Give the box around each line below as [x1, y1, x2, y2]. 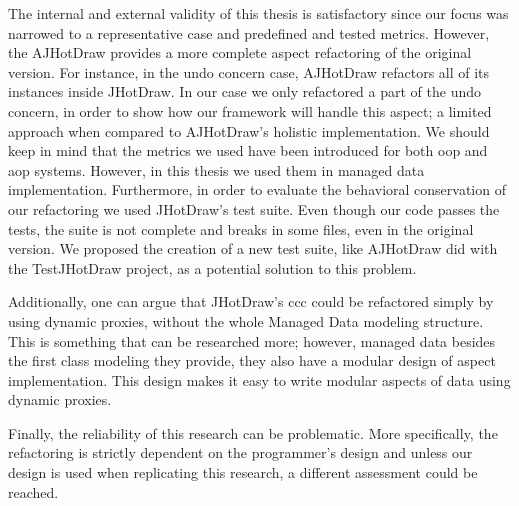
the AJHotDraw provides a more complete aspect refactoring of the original [8, 42, 472, 63]
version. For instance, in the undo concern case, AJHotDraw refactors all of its [8, 61, 490, 82]
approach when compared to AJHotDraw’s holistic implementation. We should [8, 120, 490, 141]
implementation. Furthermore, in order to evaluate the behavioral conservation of [8, 179, 506, 200]
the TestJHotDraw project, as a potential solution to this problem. [8, 257, 417, 278]
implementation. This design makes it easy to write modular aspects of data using [8, 369, 511, 390]
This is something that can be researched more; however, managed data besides [8, 330, 496, 351]
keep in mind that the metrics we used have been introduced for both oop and [8, 140, 488, 161]
